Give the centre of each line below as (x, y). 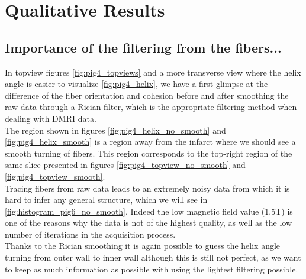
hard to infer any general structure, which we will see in (106, 199)
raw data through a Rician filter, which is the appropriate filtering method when (151, 107)
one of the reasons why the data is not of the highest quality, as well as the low (149, 223)
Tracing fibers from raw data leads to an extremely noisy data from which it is (147, 188)
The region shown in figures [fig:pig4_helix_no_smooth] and (115, 130)
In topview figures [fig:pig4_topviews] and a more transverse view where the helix (153, 72)
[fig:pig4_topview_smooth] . (55, 176)
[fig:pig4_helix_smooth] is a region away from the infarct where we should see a (150, 142)
